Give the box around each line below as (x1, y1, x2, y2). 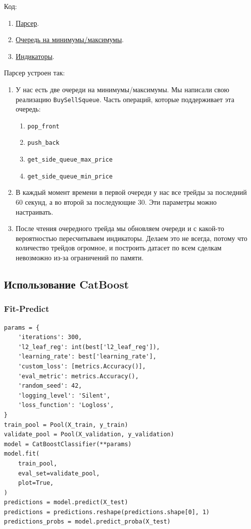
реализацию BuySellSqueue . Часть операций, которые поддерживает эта (15, 94, 235, 104)
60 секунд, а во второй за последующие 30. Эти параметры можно (15, 197, 217, 207)
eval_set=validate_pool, (18, 470, 100, 477)
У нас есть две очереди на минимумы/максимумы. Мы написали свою (15, 84, 229, 94)
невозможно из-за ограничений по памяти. (15, 252, 144, 262)
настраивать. (15, 206, 53, 217)
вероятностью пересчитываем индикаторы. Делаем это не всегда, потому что (15, 233, 248, 243)
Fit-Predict (4, 302, 50, 315)
